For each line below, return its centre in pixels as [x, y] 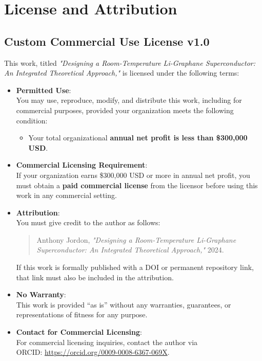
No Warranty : [41, 294]
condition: [32, 120]
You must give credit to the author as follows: [88, 222]
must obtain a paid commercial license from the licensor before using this [137, 185]
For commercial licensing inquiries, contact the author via [107, 342]
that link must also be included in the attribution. [95, 277]
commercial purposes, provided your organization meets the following [125, 110]
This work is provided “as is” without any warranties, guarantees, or [124, 304]
